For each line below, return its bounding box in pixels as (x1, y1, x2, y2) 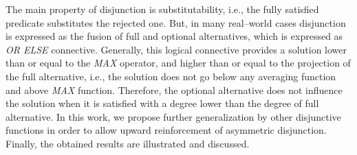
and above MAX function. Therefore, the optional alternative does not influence (6, 82, 343, 97)
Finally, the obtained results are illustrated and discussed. (6, 136, 250, 150)
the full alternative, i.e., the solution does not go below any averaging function (6, 69, 336, 83)
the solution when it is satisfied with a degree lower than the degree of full (6, 96, 319, 110)
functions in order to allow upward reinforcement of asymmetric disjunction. (6, 123, 327, 137)
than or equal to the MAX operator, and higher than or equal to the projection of (6, 56, 351, 70)
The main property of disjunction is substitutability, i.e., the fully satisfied (6, 2, 319, 16)
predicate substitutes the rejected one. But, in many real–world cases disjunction (6, 15, 346, 29)
